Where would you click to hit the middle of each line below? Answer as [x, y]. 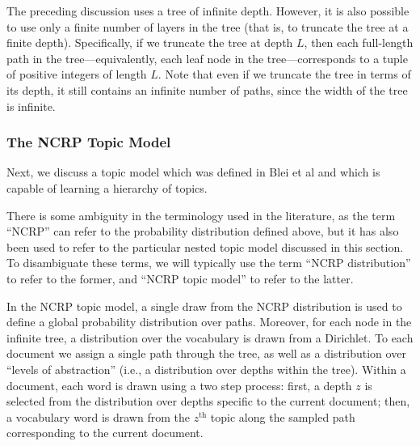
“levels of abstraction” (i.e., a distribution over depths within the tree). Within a [206, 369]
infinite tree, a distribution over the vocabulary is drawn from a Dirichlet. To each [210, 337]
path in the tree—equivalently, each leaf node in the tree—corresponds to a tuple [207, 58]
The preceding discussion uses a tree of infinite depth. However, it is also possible [208, 11]
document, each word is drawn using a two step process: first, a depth [179, 385]
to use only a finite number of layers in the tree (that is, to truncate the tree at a [208, 26]
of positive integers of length [77, 74]
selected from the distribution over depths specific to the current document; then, [208, 401]
